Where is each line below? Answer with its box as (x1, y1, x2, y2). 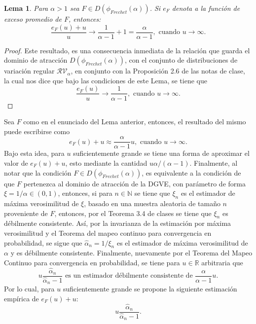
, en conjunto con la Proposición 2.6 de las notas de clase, (71, 66, 245, 76)
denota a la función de (172, 3, 240, 13)
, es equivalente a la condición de (142, 167, 241, 178)
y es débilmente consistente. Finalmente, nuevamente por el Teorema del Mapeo (10, 248, 253, 258)
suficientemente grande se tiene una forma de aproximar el (73, 148, 250, 158)
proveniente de (4, 208, 48, 218)
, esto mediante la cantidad (65, 157, 147, 168)
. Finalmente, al (189, 157, 238, 168)
